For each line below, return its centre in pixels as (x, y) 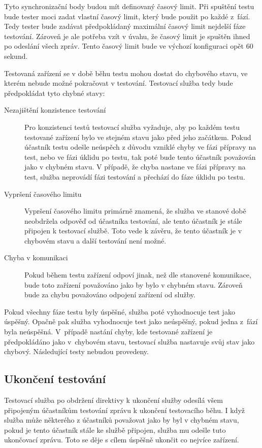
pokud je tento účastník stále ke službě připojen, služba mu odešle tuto (115, 429)
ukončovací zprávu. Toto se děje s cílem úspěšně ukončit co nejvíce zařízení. (122, 440)
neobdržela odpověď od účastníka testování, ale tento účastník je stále (133, 220)
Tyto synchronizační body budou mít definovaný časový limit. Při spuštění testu (129, 6)
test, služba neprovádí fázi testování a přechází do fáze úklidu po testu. (135, 176)
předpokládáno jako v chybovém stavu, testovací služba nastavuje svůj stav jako (129, 341)
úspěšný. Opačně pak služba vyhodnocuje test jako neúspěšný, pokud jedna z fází (131, 321)
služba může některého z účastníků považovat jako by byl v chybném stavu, (122, 420)
